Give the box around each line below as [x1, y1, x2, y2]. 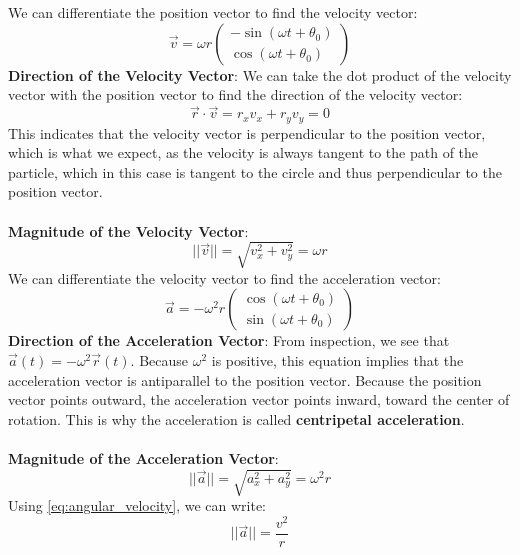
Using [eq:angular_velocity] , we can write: [8, 495, 267, 516]
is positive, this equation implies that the [211, 349, 464, 370]
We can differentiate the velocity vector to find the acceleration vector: [8, 267, 441, 288]
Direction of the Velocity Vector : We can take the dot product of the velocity [8, 64, 512, 85]
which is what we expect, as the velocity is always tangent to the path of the [8, 142, 479, 163]
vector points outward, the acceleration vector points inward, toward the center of [8, 389, 510, 410]
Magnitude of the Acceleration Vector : [8, 447, 279, 468]
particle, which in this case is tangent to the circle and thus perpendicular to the [8, 161, 502, 182]
